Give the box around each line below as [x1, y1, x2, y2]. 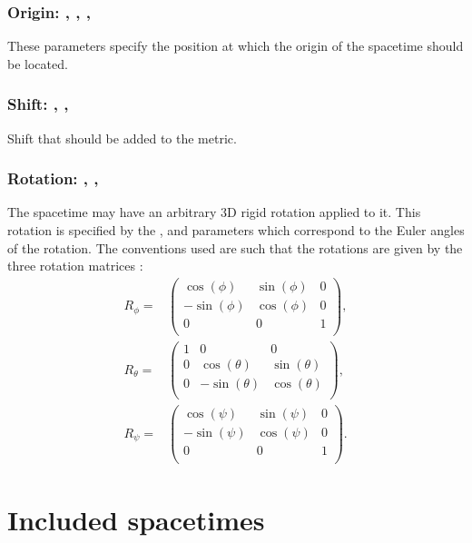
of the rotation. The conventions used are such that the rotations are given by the [7, 238, 463, 257]
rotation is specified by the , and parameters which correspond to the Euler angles [7, 221, 465, 240]
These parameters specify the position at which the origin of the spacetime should [7, 36, 464, 55]
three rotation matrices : [7, 256, 143, 275]
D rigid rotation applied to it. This [227, 202, 421, 222]
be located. [7, 54, 68, 73]
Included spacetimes [7, 500, 265, 538]
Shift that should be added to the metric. [7, 128, 237, 147]
